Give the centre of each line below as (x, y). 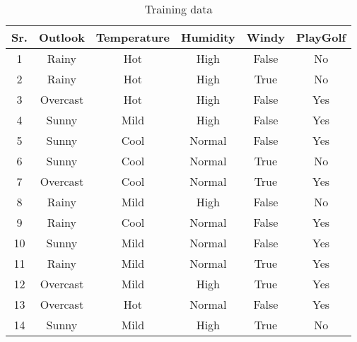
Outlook (62, 37)
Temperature (133, 37)
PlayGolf (321, 37)
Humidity (208, 37)
